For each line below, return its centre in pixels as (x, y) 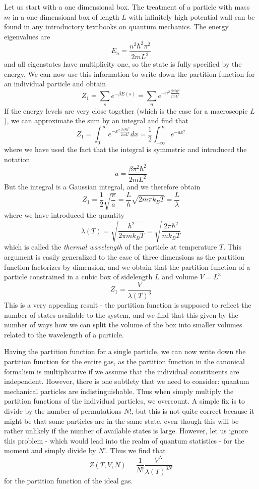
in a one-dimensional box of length (66, 16)
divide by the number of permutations (63, 411)
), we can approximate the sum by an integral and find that (96, 120)
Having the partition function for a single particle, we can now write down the (125, 351)
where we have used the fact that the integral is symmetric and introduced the (125, 149)
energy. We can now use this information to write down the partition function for (129, 74)
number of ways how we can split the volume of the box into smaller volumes (123, 325)
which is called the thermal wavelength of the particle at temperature (111, 247)
